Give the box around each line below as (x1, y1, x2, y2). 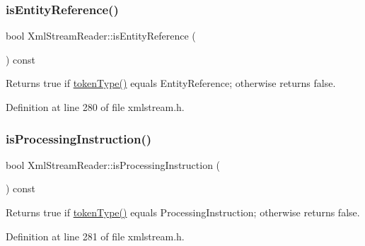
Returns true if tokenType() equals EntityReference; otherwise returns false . (6, 76, 336, 90)
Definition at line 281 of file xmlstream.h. (6, 228, 185, 243)
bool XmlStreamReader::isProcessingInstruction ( (6, 157, 221, 172)
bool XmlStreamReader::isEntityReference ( (6, 28, 196, 43)
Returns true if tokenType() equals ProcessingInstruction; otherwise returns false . (6, 205, 360, 219)
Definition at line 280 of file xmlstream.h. (6, 100, 185, 114)
